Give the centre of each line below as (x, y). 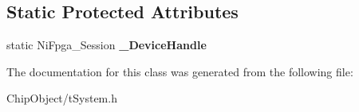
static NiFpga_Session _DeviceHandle (107, 45)
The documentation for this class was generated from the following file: (180, 71)
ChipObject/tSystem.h (62, 98)
